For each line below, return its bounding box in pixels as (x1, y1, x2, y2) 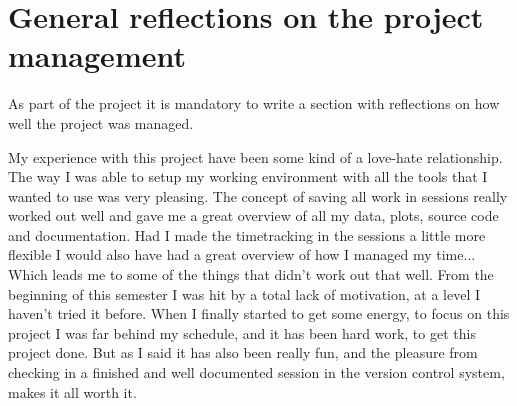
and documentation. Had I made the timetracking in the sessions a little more (8, 224, 486, 245)
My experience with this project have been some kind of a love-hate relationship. (8, 146, 503, 167)
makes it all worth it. (8, 381, 137, 402)
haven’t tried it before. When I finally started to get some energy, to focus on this (8, 303, 510, 324)
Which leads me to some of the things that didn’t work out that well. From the (8, 264, 494, 285)
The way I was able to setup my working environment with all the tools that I (8, 166, 488, 187)
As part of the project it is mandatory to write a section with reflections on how (8, 93, 500, 114)
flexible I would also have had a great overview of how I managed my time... (8, 244, 476, 265)
